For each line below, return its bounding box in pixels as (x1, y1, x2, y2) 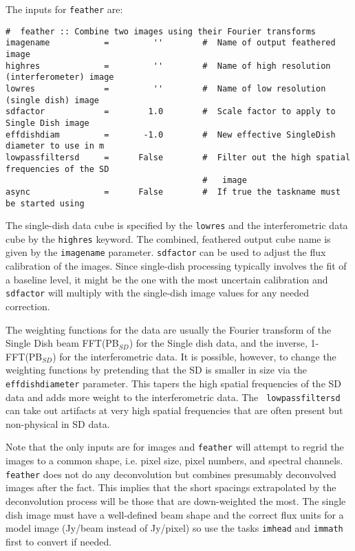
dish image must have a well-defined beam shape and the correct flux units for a (6, 507, 344, 521)
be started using (6, 198, 85, 208)
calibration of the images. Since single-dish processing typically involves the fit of (6, 259, 347, 273)
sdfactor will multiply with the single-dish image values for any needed (6, 285, 309, 300)
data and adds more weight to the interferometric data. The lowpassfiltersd (6, 389, 341, 404)
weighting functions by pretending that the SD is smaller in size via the (6, 363, 308, 377)
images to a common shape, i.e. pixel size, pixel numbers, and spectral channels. (6, 453, 343, 468)
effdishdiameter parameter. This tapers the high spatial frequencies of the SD (6, 376, 341, 390)
